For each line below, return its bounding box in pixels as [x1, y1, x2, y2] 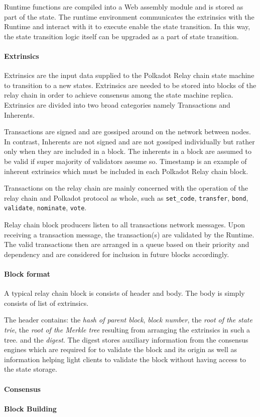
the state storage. [4, 364, 57, 374]
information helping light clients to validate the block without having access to [4, 354, 246, 364]
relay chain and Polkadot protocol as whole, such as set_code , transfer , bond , [4, 192, 248, 203]
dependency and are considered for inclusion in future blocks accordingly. [4, 248, 229, 259]
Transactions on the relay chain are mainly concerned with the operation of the [4, 183, 248, 193]
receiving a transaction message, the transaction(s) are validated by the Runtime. [4, 229, 254, 239]
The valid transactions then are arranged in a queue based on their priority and [4, 239, 249, 249]
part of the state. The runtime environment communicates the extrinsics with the [4, 11, 254, 22]
